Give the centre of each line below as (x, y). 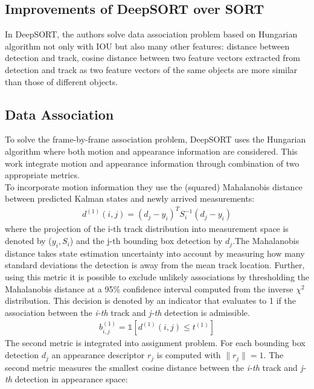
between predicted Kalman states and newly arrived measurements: (130, 198)
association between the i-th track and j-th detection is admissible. (127, 312)
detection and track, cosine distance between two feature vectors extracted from (152, 58)
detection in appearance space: (71, 379)
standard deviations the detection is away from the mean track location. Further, (155, 265)
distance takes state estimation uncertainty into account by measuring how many (155, 253)
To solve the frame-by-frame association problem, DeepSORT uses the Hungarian (155, 139)
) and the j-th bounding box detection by (146, 241)
